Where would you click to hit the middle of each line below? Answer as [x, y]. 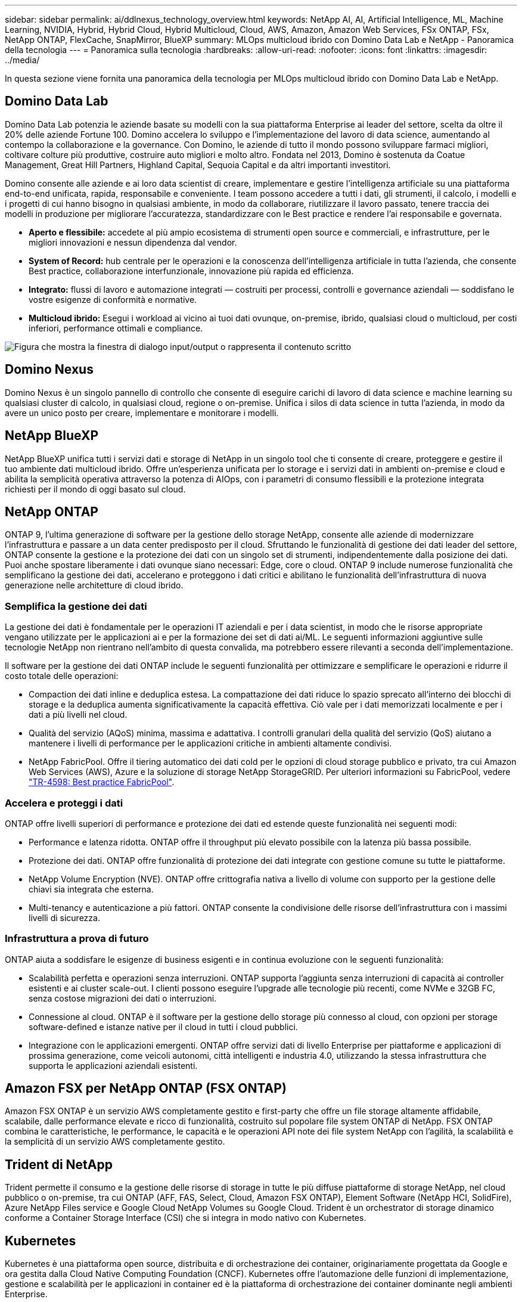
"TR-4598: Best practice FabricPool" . [102, 782]
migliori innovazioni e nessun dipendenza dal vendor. [133, 242]
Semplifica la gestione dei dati [76, 606]
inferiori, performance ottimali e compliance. [116, 328]
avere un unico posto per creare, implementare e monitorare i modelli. [142, 413]
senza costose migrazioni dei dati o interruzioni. [123, 998]
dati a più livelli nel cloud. [78, 715]
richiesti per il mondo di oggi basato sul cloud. [95, 489]
